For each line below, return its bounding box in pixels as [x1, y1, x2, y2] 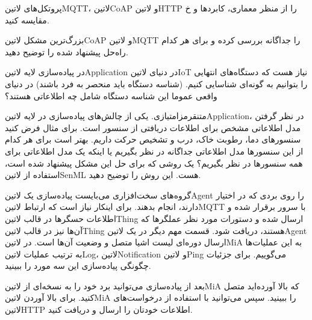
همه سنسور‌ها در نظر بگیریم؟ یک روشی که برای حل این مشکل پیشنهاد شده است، [5, 156, 303, 169]
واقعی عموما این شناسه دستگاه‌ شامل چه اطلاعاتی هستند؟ [5, 89, 217, 102]
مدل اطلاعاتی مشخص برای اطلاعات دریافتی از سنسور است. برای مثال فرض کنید [5, 121, 301, 134]
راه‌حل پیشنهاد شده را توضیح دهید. [5, 45, 128, 58]
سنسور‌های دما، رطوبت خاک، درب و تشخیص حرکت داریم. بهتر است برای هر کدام [5, 133, 301, 146]
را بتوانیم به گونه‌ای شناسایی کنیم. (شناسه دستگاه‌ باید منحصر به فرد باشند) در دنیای [5, 77, 308, 90]
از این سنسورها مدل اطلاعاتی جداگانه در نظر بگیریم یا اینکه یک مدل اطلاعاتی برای [5, 144, 304, 157]
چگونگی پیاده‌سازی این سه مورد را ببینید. [5, 259, 151, 272]
